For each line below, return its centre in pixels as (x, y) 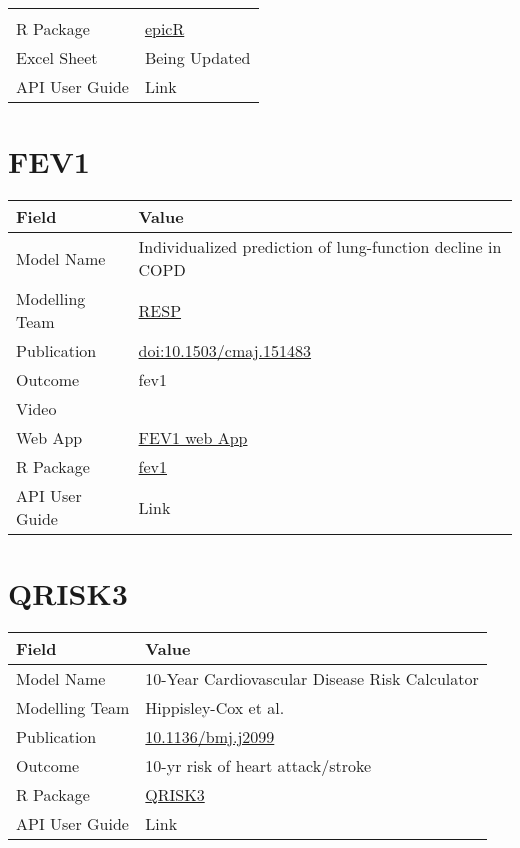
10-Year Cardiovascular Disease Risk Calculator (312, 679)
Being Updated (197, 57)
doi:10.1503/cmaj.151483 (225, 351)
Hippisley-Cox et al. (215, 708)
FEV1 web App (193, 438)
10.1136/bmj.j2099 (210, 737)
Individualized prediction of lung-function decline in (320, 247)
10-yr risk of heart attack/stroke (258, 766)
